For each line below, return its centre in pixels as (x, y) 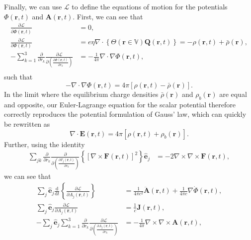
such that (18, 77)
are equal (233, 94)
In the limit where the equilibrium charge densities (81, 94)
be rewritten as (27, 124)
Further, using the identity (44, 144)
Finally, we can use (33, 6)
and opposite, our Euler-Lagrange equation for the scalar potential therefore (120, 104)
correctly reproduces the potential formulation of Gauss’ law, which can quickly (125, 114)
